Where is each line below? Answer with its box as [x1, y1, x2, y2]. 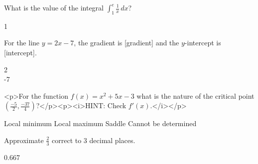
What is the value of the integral [4, 2, 104, 12]
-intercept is [184, 37, 221, 48]
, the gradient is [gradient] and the [74, 37, 179, 48]
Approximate [4, 135, 44, 145]
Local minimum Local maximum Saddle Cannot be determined [4, 118, 197, 129]
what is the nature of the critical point [136, 90, 255, 101]
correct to [52, 135, 82, 145]
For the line [4, 37, 40, 48]
